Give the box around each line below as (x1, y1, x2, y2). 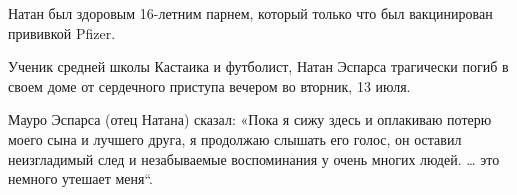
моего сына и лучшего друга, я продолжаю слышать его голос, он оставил (8, 128, 462, 149)
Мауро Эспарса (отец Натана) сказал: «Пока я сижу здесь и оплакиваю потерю (8, 109, 492, 130)
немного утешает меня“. (8, 168, 153, 189)
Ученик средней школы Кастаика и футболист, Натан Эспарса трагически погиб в (8, 56, 509, 77)
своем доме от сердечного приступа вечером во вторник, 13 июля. (8, 75, 411, 96)
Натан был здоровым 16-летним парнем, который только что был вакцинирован (8, 3, 493, 23)
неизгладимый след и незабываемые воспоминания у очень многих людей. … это (8, 148, 500, 169)
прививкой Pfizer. (8, 22, 116, 43)
